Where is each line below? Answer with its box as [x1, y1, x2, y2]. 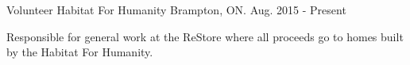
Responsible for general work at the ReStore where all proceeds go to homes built [6, 28, 404, 44]
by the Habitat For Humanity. [6, 44, 153, 60]
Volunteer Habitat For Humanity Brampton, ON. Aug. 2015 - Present [6, 2, 346, 17]
